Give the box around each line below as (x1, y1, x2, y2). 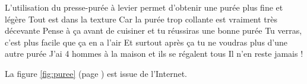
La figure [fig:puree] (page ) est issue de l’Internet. (5, 67, 187, 79)
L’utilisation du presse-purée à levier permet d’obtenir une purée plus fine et (5, 1, 283, 13)
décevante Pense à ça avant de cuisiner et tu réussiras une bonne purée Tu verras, (5, 24, 302, 37)
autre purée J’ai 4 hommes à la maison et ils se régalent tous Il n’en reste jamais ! (5, 47, 303, 60)
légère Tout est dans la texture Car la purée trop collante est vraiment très (5, 12, 278, 25)
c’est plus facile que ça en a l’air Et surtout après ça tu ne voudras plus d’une (5, 35, 288, 48)
